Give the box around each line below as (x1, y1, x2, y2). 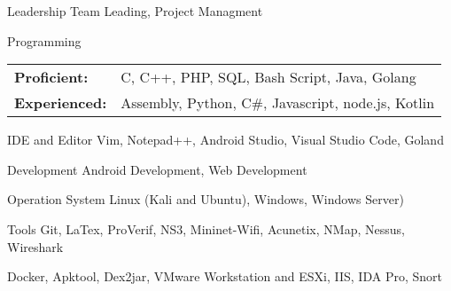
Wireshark (7, 237, 64, 256)
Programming (7, 31, 82, 50)
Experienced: (14, 92, 107, 114)
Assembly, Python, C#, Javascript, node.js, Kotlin (121, 92, 435, 114)
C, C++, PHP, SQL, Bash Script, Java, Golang (121, 67, 416, 88)
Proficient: (14, 67, 89, 88)
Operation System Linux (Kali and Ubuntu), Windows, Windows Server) (7, 190, 404, 208)
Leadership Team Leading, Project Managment (7, 2, 263, 20)
